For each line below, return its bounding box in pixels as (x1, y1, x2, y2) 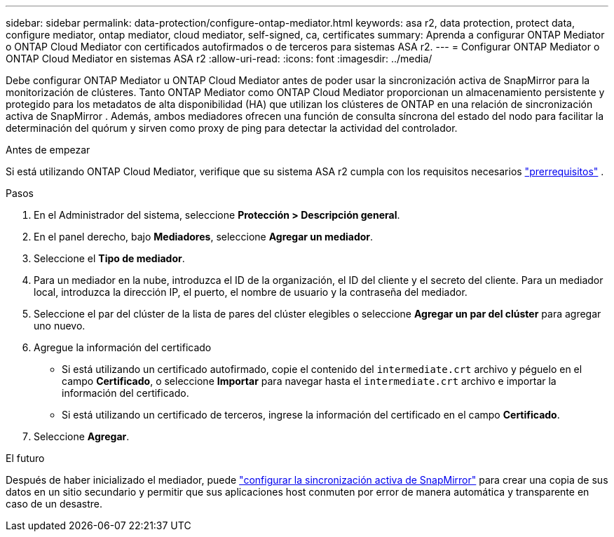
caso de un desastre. (6, 498, 103, 510)
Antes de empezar (6, 144, 90, 156)
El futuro (6, 452, 45, 464)
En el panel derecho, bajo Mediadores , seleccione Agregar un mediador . (34, 231, 374, 243)
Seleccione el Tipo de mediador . (34, 252, 185, 264)
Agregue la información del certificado (34, 341, 212, 353)
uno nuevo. (34, 320, 86, 332)
